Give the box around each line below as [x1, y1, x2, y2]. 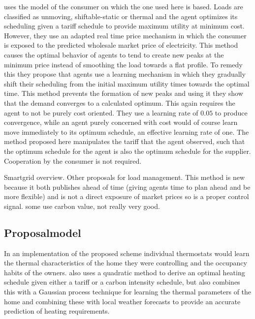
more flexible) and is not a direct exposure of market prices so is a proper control [4, 191, 249, 202]
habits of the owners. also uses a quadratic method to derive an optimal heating [4, 267, 245, 277]
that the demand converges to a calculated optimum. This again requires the [4, 97, 235, 108]
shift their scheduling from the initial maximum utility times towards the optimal [4, 78, 250, 88]
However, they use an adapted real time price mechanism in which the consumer [4, 30, 247, 40]
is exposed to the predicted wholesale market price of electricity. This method [4, 40, 238, 50]
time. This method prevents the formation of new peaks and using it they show [4, 88, 243, 98]
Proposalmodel [4, 225, 81, 240]
